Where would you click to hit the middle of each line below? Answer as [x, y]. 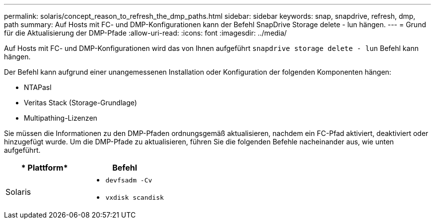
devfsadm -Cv [129, 180]
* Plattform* [44, 168]
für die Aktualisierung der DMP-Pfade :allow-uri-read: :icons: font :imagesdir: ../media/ [145, 33]
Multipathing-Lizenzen [61, 118]
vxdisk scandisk [135, 198]
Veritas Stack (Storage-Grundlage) [80, 103]
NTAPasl [38, 87]
